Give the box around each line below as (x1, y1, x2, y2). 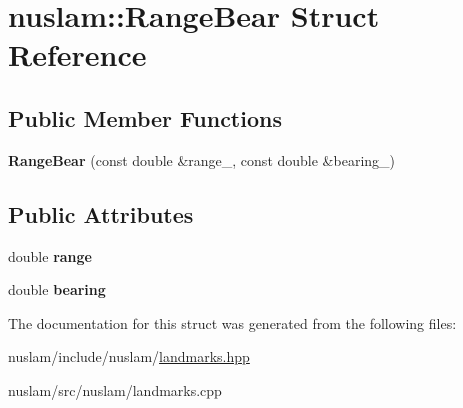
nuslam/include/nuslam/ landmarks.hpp (8, 346, 250, 367)
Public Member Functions (8, 102, 282, 133)
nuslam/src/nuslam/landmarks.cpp (8, 379, 222, 400)
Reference (8, 34, 147, 75)
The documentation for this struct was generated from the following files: (8, 312, 457, 333)
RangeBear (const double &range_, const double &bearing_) (8, 149, 396, 170)
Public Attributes (8, 198, 194, 229)
